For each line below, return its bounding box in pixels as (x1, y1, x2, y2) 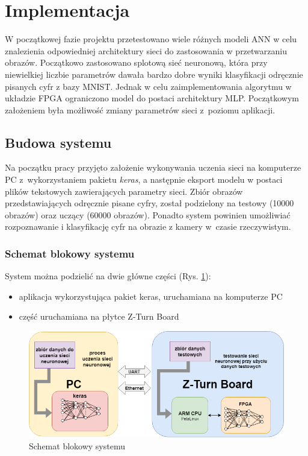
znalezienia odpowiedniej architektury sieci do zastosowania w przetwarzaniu (5, 44, 287, 57)
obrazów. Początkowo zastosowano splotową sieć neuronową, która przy (5, 56, 268, 69)
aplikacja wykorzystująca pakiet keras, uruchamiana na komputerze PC (19, 290, 283, 302)
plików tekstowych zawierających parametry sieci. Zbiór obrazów (5, 185, 243, 197)
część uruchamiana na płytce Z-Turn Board (19, 310, 179, 323)
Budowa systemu (5, 133, 112, 151)
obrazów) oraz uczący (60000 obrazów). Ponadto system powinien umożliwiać (5, 208, 291, 221)
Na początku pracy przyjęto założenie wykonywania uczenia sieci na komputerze (5, 161, 301, 174)
